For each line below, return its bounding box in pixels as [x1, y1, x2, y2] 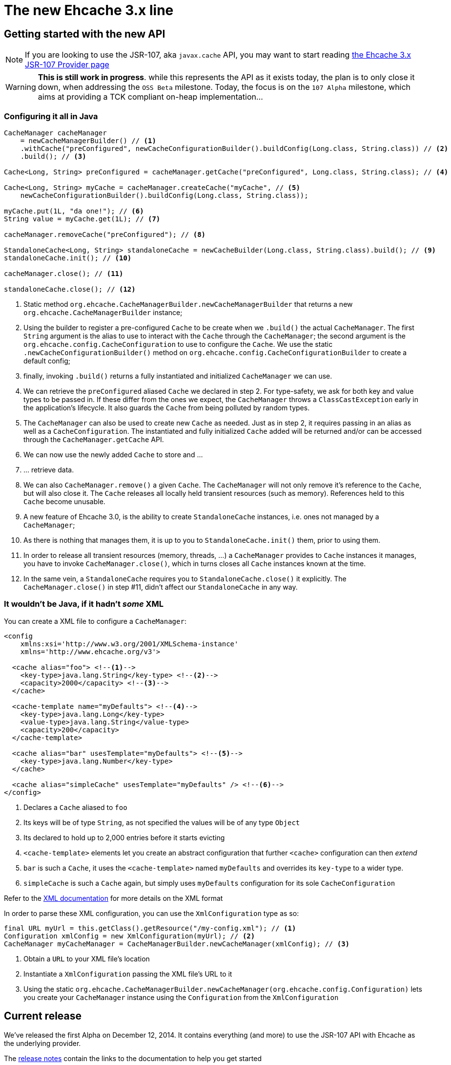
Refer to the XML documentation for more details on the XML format [4, 894, 223, 902]
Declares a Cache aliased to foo [23, 803, 127, 811]
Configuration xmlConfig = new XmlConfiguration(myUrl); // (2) [4, 932, 255, 940]
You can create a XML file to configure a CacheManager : [4, 617, 186, 625]
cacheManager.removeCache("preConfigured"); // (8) [4, 230, 206, 238]
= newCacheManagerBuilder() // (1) [20, 136, 156, 145]
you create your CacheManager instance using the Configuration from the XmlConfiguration [23, 993, 339, 1001]
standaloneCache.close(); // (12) [4, 285, 136, 293]
